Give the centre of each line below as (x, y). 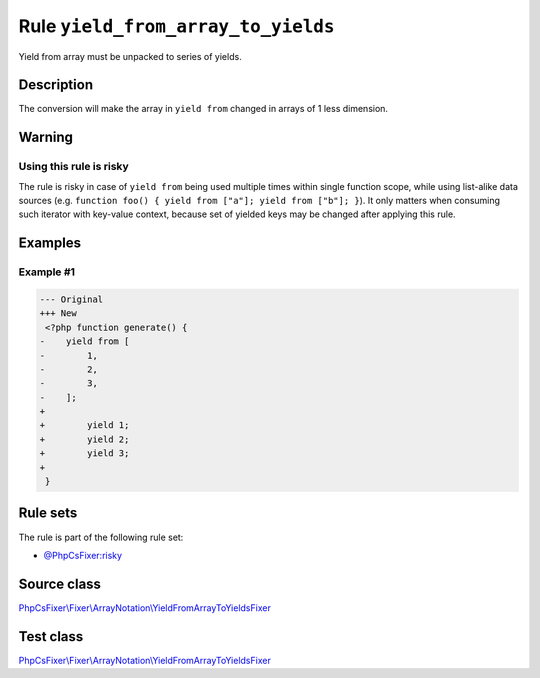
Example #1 (46, 272)
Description (56, 85)
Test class (51, 636)
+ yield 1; (84, 425)
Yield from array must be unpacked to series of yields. (130, 56)
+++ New (58, 313)
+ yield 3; (84, 453)
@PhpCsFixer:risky (83, 555)
